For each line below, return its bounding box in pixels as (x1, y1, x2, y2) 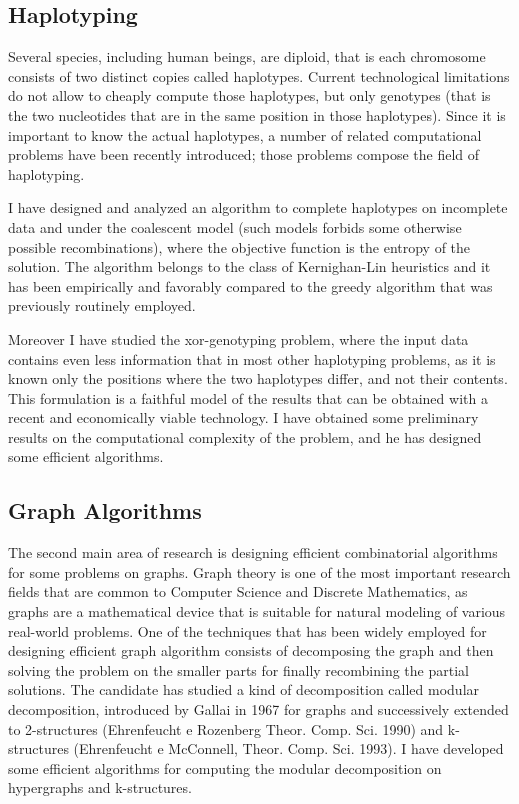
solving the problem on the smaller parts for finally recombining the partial (8, 659, 469, 680)
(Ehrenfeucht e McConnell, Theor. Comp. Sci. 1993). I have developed (73, 738, 504, 759)
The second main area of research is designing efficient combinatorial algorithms (8, 542, 498, 563)
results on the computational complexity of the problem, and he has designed (8, 426, 482, 447)
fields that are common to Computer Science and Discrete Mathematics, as (8, 581, 468, 602)
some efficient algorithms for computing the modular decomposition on (8, 757, 442, 778)
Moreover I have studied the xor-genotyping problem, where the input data (8, 328, 469, 349)
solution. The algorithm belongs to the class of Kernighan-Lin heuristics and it (8, 256, 491, 277)
